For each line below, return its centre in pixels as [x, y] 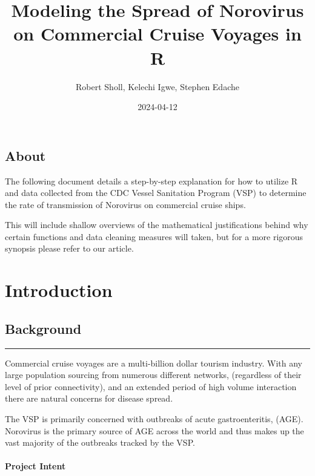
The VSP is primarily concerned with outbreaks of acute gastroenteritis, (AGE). [154, 419]
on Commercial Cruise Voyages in [157, 34]
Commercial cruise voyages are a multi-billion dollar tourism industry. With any [154, 363]
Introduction [59, 290]
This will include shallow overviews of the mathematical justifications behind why [157, 225]
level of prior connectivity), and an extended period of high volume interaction [151, 386]
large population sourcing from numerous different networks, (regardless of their [153, 375]
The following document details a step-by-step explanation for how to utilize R [151, 181]
